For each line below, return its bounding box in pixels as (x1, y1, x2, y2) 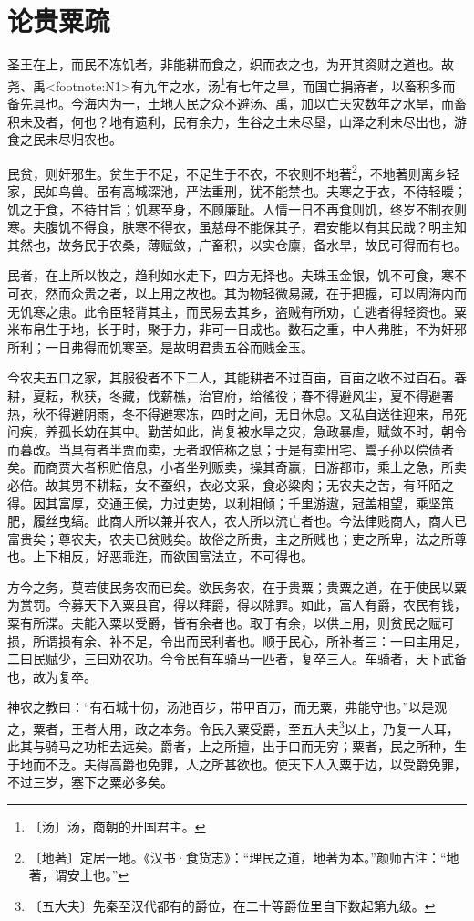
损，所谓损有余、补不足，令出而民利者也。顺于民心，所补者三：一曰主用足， (7, 631, 467, 650)
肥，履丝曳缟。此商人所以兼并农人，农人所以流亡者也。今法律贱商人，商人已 (7, 511, 467, 530)
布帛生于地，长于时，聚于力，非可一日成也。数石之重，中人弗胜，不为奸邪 (19, 319, 467, 339)
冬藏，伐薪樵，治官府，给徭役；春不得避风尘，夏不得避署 (108, 385, 454, 404)
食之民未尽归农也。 (7, 130, 122, 149)
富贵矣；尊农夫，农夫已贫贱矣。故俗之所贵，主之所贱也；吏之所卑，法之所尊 (7, 529, 467, 548)
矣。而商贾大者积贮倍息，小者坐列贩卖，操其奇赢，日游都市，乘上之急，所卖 (7, 457, 467, 476)
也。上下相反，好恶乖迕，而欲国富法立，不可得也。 (7, 547, 314, 566)
